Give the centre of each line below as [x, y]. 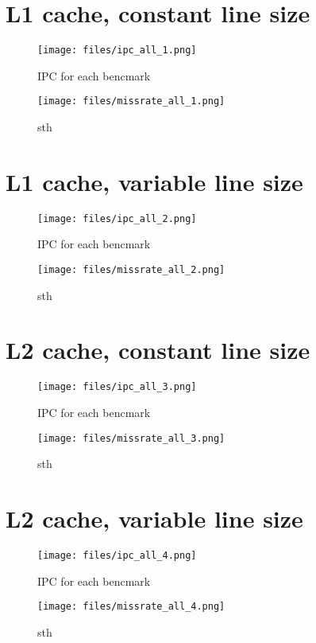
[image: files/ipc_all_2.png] [117, 218]
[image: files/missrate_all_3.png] [131, 438]
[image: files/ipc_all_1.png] [117, 51]
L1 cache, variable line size [154, 181]
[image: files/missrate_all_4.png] [131, 607]
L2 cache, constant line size [158, 350]
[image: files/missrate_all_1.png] [131, 101]
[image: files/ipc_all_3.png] [117, 387]
